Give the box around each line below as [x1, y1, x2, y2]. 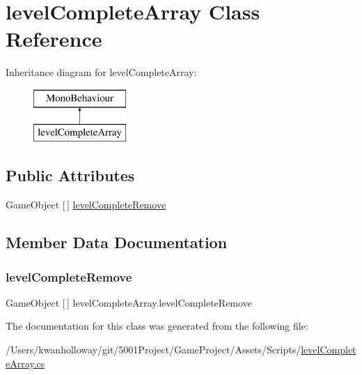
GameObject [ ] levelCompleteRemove [6, 197, 166, 212]
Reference [6, 24, 102, 53]
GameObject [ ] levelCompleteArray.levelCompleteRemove [6, 295, 252, 309]
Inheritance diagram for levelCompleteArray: [6, 65, 197, 79]
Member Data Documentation [6, 231, 228, 253]
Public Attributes [6, 164, 135, 186]
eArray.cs [6, 355, 45, 370]
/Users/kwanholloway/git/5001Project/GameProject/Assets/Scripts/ [6, 342, 301, 357]
